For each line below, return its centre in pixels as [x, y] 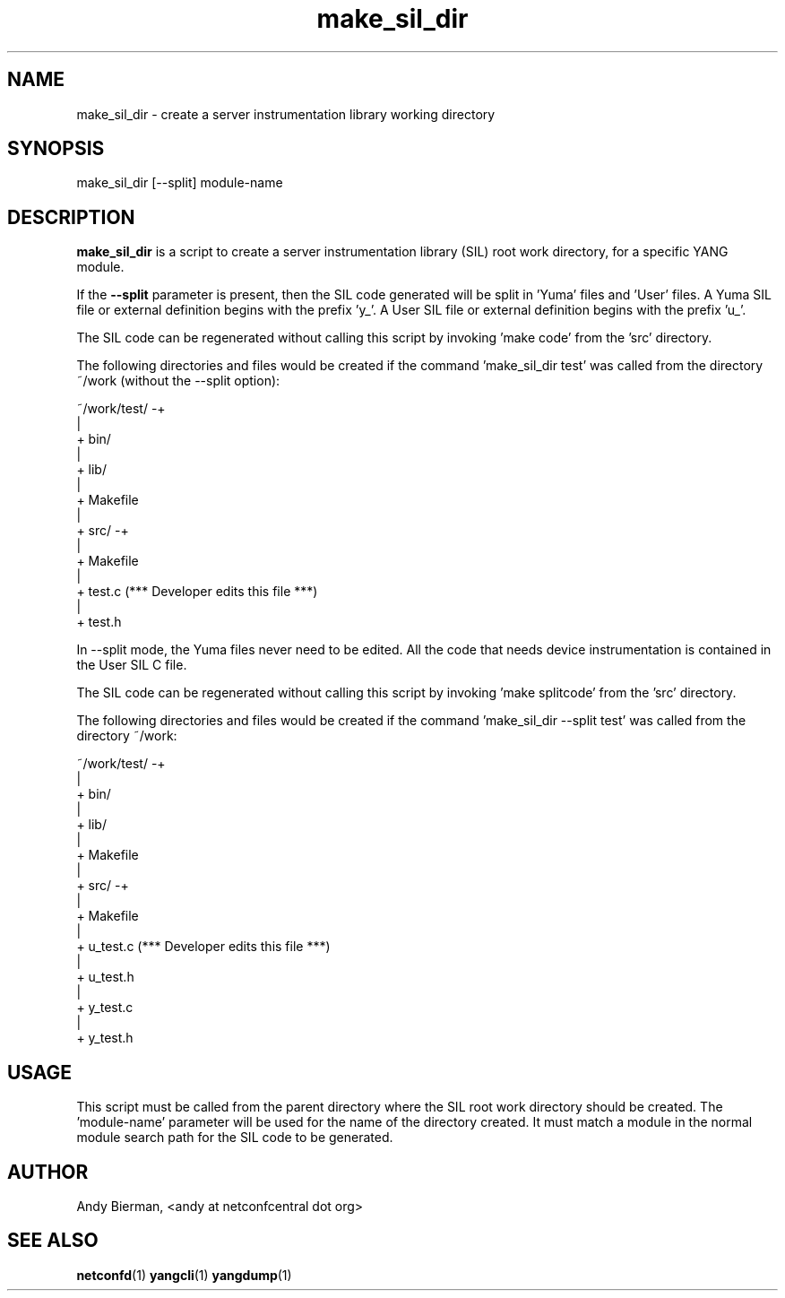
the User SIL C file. [132, 665]
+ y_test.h [105, 1038]
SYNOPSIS [56, 149]
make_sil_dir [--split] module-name [180, 183]
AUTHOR [48, 1172]
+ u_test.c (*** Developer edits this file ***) [203, 947]
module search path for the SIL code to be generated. [235, 1138]
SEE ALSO [53, 1241]
